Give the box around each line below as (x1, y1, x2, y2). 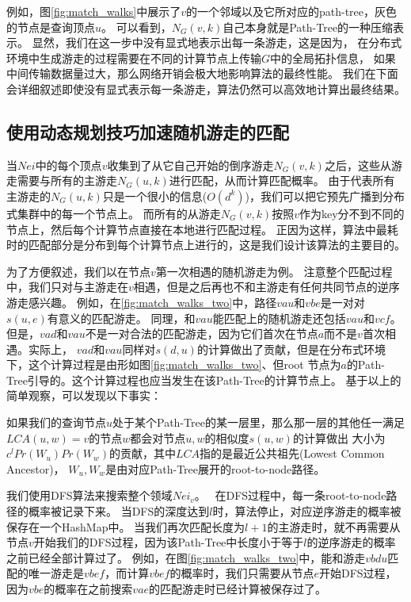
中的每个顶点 (35, 156, 102, 173)
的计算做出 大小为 (292, 429, 386, 446)
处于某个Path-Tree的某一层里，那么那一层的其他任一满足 (112, 414, 405, 431)
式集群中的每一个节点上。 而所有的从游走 (6, 205, 221, 221)
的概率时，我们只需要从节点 (169, 565, 314, 581)
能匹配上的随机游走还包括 (212, 309, 346, 326)
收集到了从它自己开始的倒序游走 (107, 156, 274, 173)
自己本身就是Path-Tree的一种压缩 (223, 18, 394, 35)
